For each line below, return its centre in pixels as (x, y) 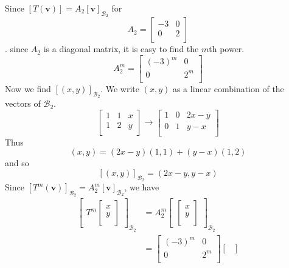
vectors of (23, 103)
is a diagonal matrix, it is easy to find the (121, 49)
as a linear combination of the (228, 88)
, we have (142, 187)
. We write (120, 88)
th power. (227, 49)
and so (17, 163)
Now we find (28, 88)
